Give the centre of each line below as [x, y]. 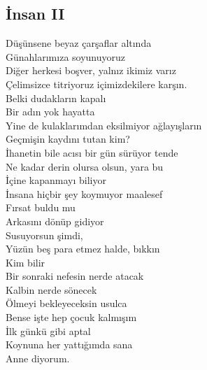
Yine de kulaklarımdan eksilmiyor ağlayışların [104, 125]
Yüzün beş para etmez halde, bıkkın [83, 249]
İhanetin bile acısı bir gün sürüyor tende [92, 152]
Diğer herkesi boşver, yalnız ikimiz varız [91, 70]
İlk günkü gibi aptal [48, 330]
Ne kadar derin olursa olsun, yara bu [85, 166]
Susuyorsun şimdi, [44, 235]
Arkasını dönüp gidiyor [55, 221]
